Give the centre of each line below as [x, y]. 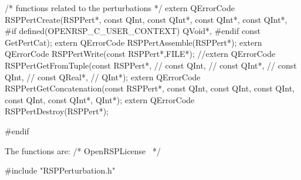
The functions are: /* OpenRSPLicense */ [83, 150]
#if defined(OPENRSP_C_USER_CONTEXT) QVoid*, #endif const [133, 31]
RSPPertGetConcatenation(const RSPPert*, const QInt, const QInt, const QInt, [150, 88]
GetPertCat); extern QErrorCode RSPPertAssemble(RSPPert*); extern [133, 42]
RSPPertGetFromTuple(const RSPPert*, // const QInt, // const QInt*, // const [151, 65]
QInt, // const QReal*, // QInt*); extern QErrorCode [103, 77]
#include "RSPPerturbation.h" [60, 170]
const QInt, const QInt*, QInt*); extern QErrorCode [100, 99]
